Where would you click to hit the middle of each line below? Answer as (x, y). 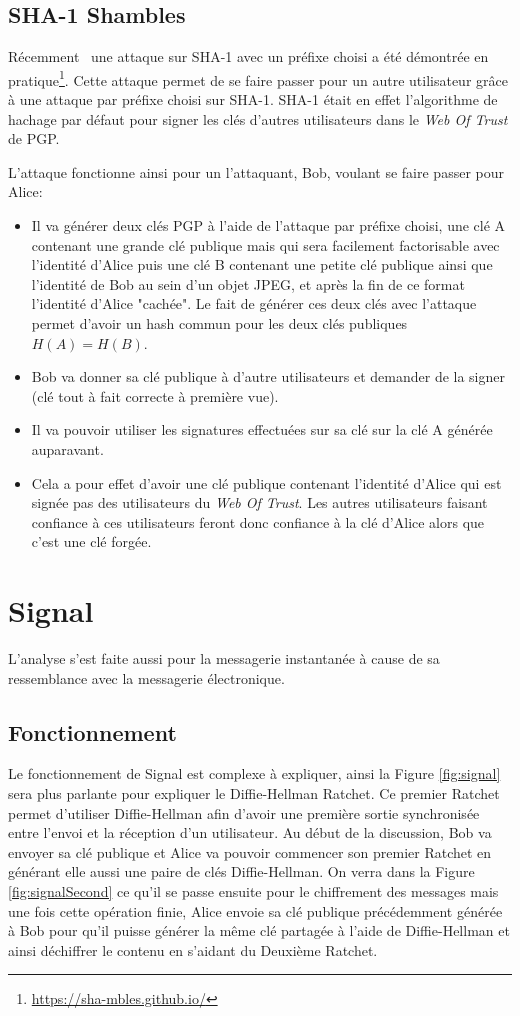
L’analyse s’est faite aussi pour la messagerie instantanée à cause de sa (224, 658)
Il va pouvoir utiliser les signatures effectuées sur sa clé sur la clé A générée (262, 429)
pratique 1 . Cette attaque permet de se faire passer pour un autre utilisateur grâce (258, 78)
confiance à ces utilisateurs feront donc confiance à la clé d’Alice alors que (258, 521)
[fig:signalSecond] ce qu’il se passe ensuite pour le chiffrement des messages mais (253, 891)
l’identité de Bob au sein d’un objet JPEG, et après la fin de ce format (248, 283)
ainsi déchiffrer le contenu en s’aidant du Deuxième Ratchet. (193, 949)
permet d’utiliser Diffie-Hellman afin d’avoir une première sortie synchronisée (244, 812)
